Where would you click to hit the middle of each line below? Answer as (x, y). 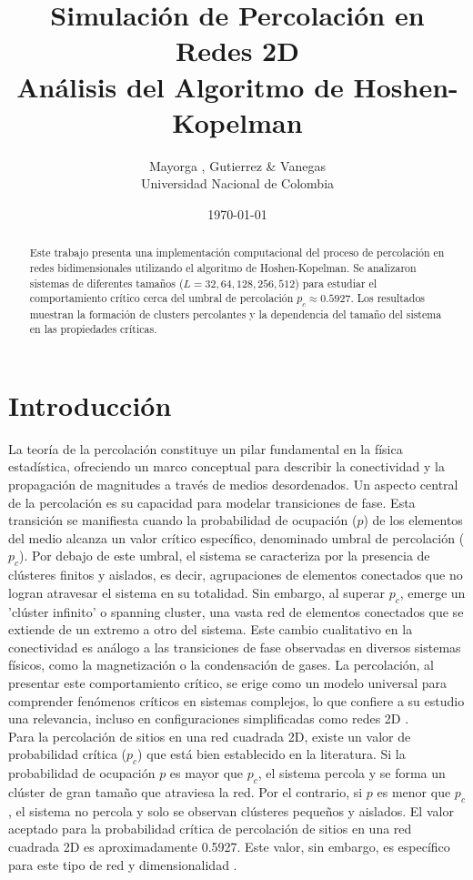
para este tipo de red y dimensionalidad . (123, 864)
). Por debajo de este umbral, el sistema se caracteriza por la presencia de (225, 556)
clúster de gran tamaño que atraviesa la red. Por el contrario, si (186, 791)
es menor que (414, 791)
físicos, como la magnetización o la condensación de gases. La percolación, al (221, 665)
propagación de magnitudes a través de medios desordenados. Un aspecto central (233, 485)
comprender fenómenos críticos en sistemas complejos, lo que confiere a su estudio (236, 700)
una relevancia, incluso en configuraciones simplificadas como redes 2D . (209, 718)
